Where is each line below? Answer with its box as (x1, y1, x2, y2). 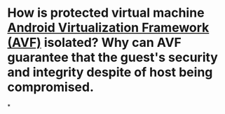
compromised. (7, 79, 95, 95)
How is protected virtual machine (7, 5, 205, 21)
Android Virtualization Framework (7, 20, 210, 36)
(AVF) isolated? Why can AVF (7, 35, 182, 50)
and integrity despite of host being (7, 64, 213, 80)
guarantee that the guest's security (7, 50, 219, 66)
